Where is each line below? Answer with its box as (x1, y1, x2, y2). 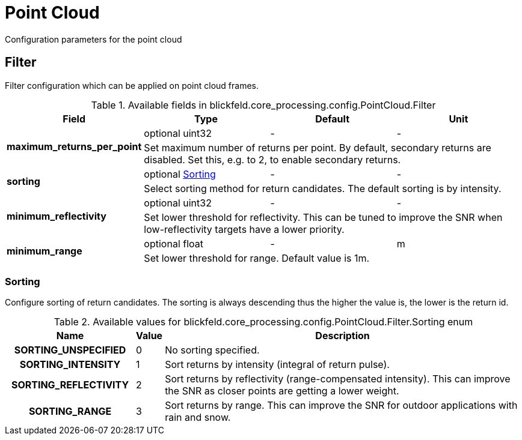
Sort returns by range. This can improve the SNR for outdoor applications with (165, 399, 518, 412)
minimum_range (7, 244, 82, 257)
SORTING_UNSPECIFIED (14, 344, 126, 357)
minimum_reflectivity (7, 209, 106, 222)
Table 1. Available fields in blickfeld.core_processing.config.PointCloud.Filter (91, 98, 436, 111)
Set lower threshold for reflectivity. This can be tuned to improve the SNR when (144, 211, 503, 223)
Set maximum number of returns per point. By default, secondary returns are (144, 141, 491, 154)
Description (315, 330, 370, 342)
